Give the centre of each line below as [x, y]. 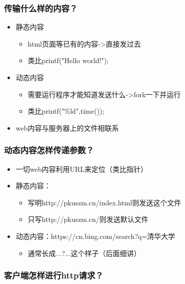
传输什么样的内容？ [41, 8]
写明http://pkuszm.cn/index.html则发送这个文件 [104, 202]
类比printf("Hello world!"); [68, 60]
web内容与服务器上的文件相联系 [67, 127]
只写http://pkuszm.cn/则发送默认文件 [88, 219]
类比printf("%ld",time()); [66, 111]
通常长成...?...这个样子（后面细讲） [84, 253]
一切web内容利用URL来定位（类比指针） [82, 169]
